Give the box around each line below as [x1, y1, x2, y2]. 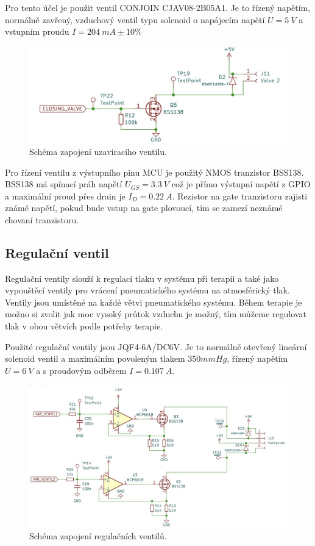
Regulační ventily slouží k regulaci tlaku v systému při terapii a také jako [5, 271, 279, 284]
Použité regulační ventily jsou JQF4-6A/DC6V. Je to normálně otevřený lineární [5, 340, 307, 353]
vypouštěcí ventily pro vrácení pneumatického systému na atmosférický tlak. [5, 284, 290, 296]
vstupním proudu [5, 25, 69, 38]
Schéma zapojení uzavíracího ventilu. [29, 145, 168, 157]
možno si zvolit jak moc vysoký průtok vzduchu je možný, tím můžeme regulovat [5, 307, 306, 320]
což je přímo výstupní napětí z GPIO [171, 178, 311, 190]
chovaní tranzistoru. [5, 213, 79, 226]
